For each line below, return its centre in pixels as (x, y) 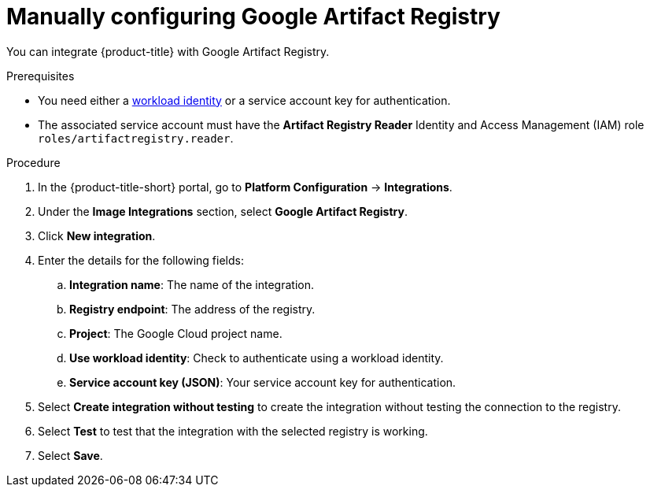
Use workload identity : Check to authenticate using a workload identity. (257, 358)
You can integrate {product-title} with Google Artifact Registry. (168, 51)
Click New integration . (97, 235)
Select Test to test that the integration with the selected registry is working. (233, 431)
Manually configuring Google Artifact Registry (253, 17)
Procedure (33, 162)
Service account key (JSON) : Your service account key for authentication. (263, 382)
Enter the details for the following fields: (141, 260)
